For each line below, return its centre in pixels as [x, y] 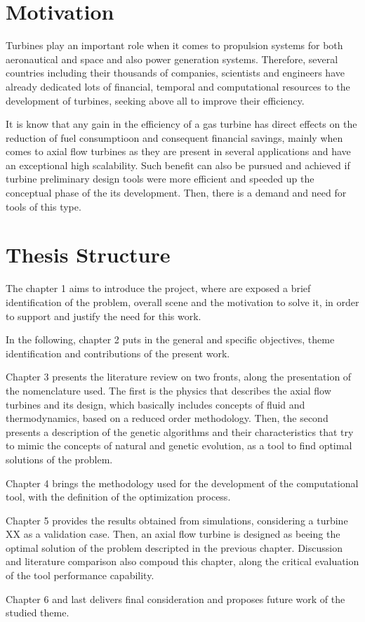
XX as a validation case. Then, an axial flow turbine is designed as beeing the [173, 534]
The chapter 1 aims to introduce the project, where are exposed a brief [158, 288]
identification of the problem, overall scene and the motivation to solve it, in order [182, 302]
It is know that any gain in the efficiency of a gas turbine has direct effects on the [181, 124]
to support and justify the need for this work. [104, 316]
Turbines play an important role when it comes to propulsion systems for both [174, 45]
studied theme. [38, 613]
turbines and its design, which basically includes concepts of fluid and [155, 404]
